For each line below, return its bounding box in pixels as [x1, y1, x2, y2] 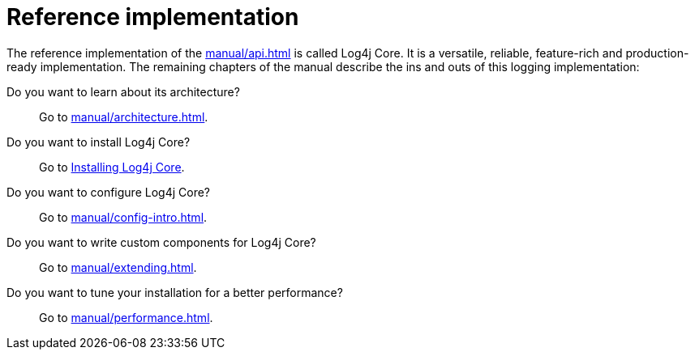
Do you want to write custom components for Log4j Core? [6, 235, 316, 249]
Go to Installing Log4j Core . [39, 159, 185, 174]
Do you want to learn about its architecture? [6, 84, 240, 99]
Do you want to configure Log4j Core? [6, 184, 211, 199]
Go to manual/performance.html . [39, 310, 213, 324]
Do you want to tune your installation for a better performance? [6, 285, 343, 299]
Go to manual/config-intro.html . [39, 210, 208, 224]
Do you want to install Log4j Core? [6, 134, 191, 149]
